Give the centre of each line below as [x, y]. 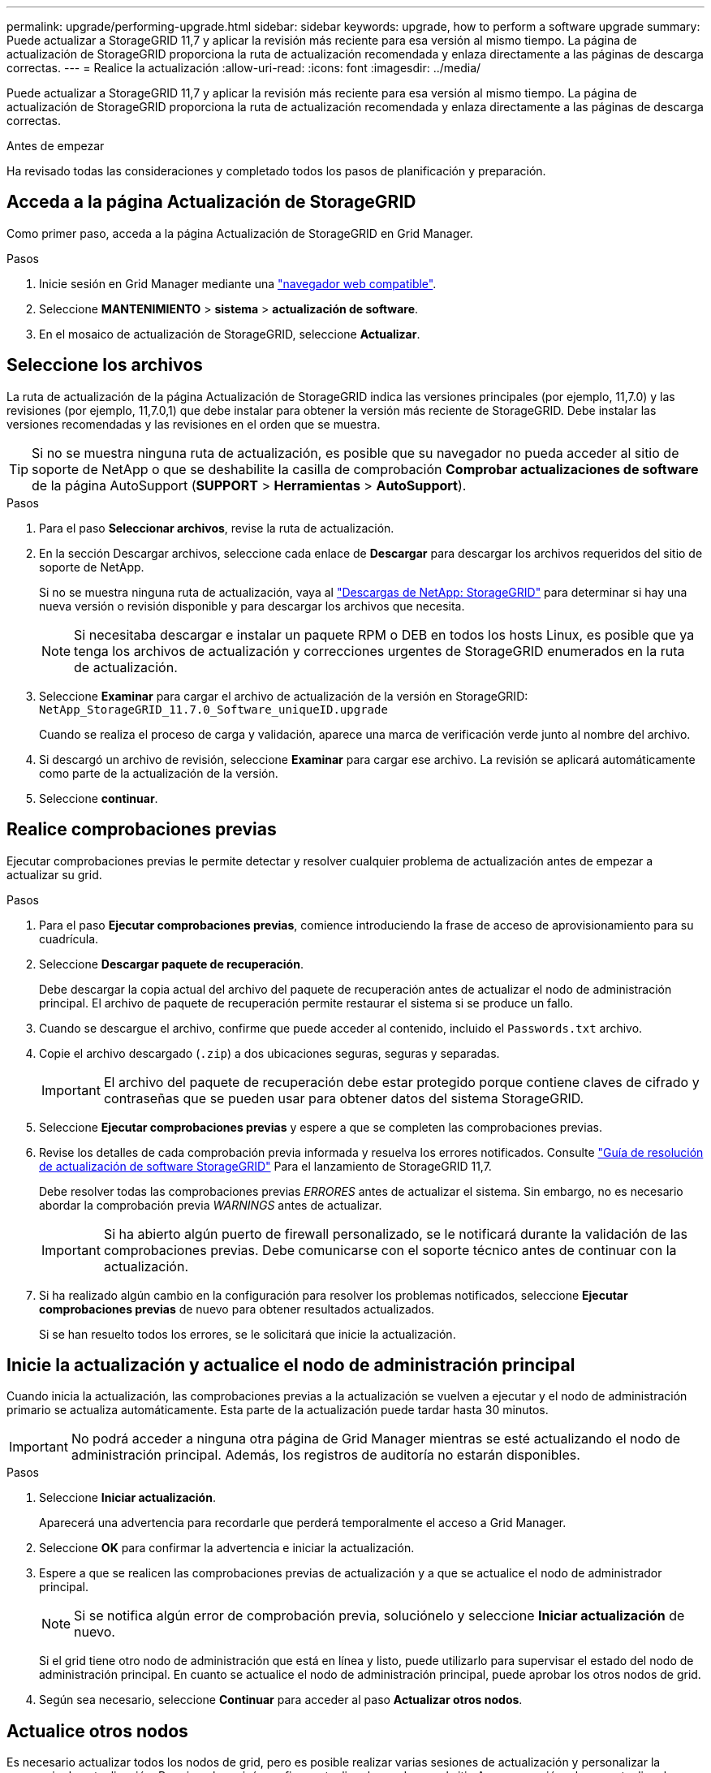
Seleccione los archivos [105, 365]
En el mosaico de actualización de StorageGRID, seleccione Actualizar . [230, 334]
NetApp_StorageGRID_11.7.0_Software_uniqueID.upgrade [213, 709]
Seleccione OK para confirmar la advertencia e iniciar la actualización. [227, 1548]
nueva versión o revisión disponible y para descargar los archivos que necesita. [252, 606]
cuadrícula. [69, 938]
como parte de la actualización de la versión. [159, 773]
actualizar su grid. [54, 874]
